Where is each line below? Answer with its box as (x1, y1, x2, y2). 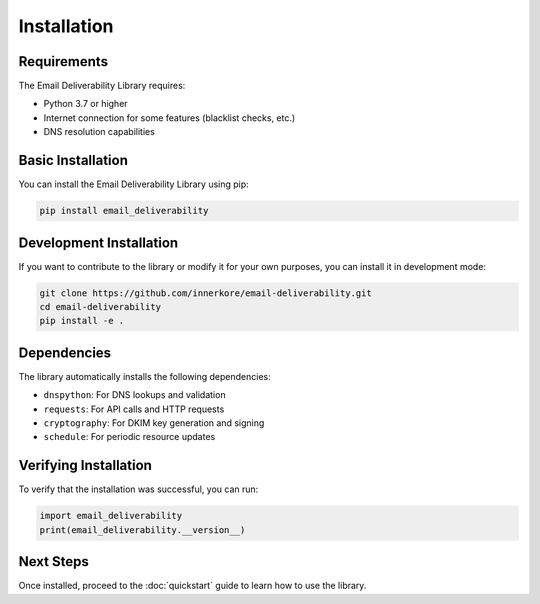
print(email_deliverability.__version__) (39, 524, 246, 535)
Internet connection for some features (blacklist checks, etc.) (43, 111, 296, 124)
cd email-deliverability (39, 301, 162, 312)
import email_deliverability (39, 510, 183, 522)
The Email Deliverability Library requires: (18, 80, 186, 92)
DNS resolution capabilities (43, 126, 155, 138)
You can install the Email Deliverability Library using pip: (18, 178, 249, 190)
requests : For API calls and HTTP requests (43, 403, 225, 415)
